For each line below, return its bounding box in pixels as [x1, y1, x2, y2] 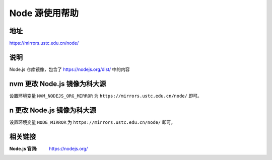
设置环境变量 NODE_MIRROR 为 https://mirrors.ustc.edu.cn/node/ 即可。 [9, 119, 176, 125]
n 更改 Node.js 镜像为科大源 [9, 106, 97, 114]
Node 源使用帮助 [9, 8, 79, 19]
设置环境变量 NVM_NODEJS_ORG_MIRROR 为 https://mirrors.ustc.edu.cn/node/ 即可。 [9, 93, 202, 99]
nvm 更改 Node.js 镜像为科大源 [9, 79, 106, 88]
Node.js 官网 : [9, 145, 38, 151]
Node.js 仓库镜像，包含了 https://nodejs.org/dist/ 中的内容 [9, 66, 130, 72]
